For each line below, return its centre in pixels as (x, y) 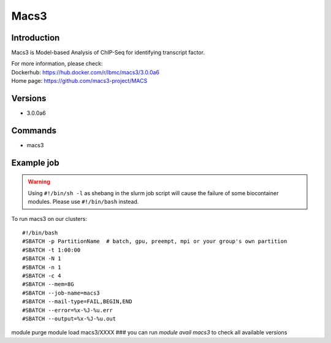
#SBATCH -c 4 (42, 276)
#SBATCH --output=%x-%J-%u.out (69, 318)
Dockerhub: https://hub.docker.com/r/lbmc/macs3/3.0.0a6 (85, 72)
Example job (35, 163)
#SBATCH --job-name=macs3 (61, 293)
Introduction (36, 38)
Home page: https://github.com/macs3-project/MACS (79, 81)
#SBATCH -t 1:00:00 (51, 250)
